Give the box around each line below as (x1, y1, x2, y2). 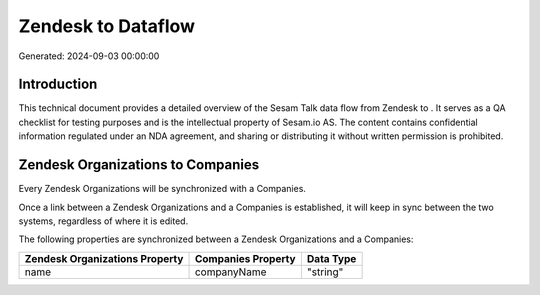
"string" (306, 265, 344, 279)
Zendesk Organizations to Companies (18, 156, 260, 174)
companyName (194, 265, 267, 279)
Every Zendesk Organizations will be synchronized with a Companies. (18, 183, 307, 195)
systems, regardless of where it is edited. (18, 215, 189, 227)
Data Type (306, 251, 357, 265)
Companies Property (194, 251, 296, 265)
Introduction (18, 76, 98, 93)
